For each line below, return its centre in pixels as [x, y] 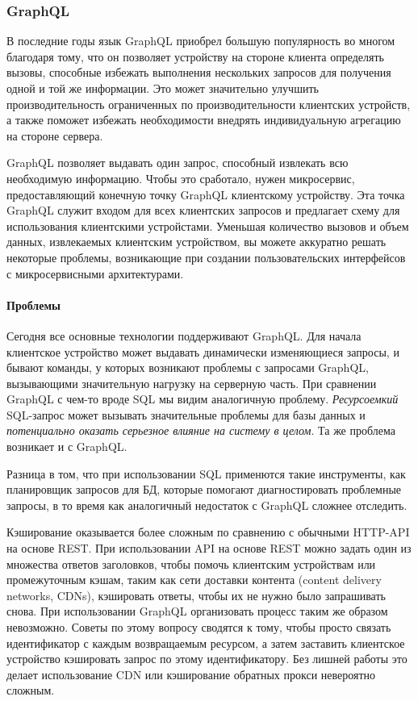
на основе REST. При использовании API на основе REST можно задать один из [209, 548]
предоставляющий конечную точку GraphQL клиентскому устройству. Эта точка [206, 194]
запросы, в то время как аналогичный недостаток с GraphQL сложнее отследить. [207, 505]
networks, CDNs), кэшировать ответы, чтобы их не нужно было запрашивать [196, 595]
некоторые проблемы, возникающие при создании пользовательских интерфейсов [206, 257]
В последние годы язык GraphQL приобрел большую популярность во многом [201, 41]
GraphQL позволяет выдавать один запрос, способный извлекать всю [178, 163]
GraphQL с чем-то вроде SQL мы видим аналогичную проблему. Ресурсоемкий [203, 399]
